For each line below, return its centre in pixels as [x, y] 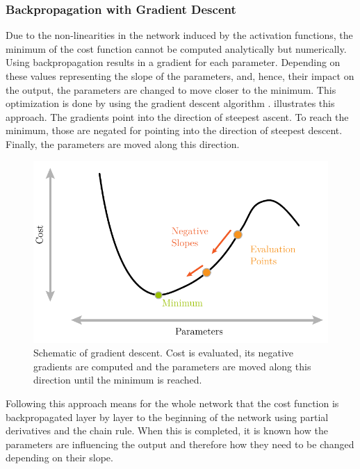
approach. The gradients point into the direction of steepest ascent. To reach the [177, 116]
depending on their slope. [59, 458]
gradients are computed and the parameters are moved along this [172, 366]
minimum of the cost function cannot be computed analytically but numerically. [176, 48]
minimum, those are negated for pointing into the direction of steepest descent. [174, 130]
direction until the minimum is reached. [118, 380]
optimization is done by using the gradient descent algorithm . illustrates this [170, 103]
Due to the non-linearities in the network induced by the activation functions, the [179, 35]
